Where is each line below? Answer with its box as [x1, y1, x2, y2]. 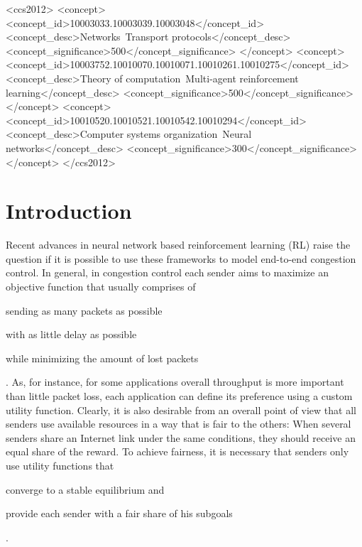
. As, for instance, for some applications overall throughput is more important [6, 374, 344, 389]
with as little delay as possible [6, 327, 137, 342]
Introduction [6, 196, 132, 225]
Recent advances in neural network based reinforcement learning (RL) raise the [6, 237, 351, 252]
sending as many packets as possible [6, 303, 163, 318]
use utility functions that [6, 457, 114, 472]
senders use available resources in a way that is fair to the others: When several [6, 416, 351, 431]
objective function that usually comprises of [6, 279, 196, 294]
